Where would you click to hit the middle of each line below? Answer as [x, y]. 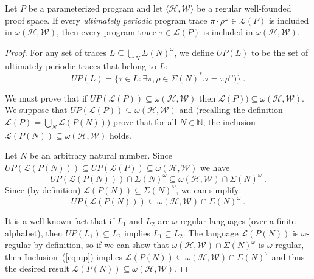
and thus [288, 256]
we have [215, 167]
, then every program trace [106, 32]
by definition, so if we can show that [101, 245]
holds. [120, 135]
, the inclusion [229, 121]
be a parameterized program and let [96, 8]
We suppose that [36, 110]
